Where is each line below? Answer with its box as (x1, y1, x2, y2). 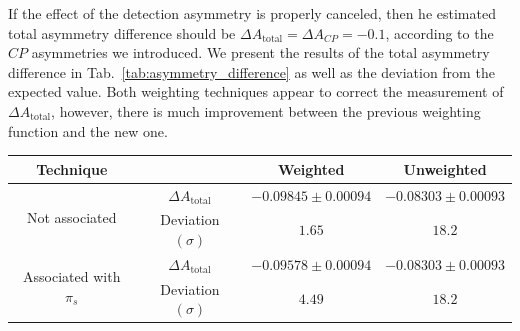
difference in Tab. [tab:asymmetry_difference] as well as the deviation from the (8, 61, 495, 82)
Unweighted (403, 158, 487, 179)
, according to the (385, 22, 494, 43)
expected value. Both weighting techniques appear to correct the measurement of (8, 81, 504, 102)
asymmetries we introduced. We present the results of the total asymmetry (31, 42, 490, 63)
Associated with (23, 266, 121, 287)
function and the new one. (8, 120, 168, 141)
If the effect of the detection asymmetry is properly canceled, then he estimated (8, 3, 496, 23)
